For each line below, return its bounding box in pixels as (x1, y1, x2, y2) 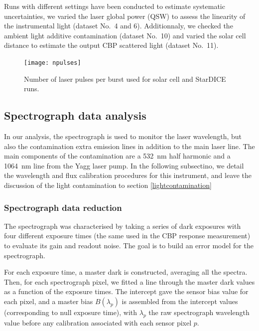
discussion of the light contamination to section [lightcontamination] (4, 179, 212, 190)
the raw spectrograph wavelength (148, 307, 250, 317)
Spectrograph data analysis (4, 108, 146, 123)
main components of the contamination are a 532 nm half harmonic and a (4, 151, 231, 161)
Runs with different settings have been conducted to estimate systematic (4, 1, 225, 11)
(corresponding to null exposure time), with (4, 307, 137, 317)
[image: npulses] (24, 59, 81, 66)
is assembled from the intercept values (122, 296, 238, 306)
